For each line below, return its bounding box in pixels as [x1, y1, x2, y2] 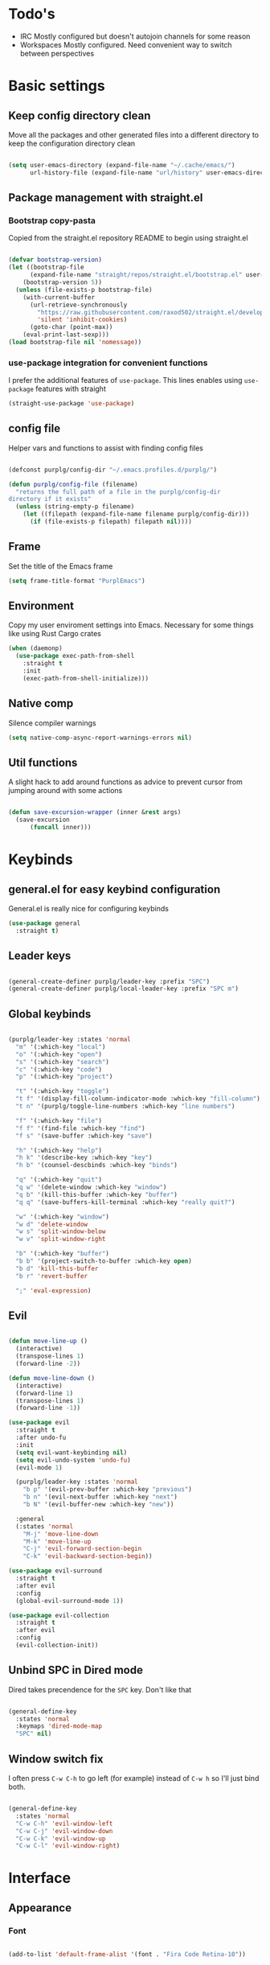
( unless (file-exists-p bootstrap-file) [15, 286, 153, 294]
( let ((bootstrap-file [8, 263, 84, 272]
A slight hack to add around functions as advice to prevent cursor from [8, 777, 243, 787]
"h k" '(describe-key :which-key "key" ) [15, 1153, 153, 1162]
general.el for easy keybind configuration [8, 882, 221, 896]
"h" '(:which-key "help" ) [15, 1146, 103, 1154]
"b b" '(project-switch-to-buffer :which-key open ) [15, 1257, 193, 1265]
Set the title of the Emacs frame [8, 561, 113, 571]
